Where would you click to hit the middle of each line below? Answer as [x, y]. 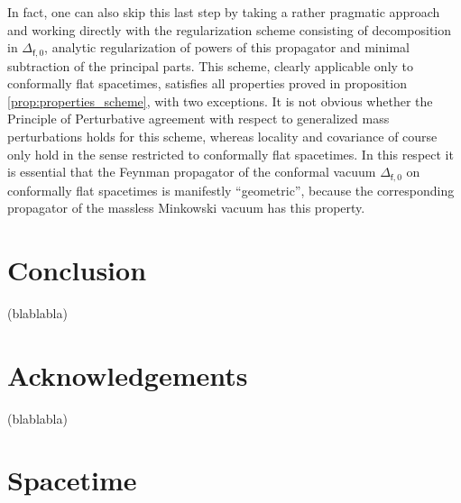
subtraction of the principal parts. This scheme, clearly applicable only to [211, 65]
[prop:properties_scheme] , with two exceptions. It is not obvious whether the [220, 101]
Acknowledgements [128, 375]
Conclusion [77, 270]
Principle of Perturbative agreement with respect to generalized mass [198, 119]
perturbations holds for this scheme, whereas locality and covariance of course [222, 137]
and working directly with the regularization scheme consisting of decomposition [230, 29]
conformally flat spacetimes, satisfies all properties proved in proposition [207, 83]
